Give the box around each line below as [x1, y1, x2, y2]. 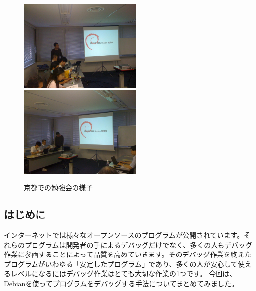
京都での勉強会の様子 [24, 182, 93, 193]
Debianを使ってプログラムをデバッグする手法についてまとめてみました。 [4, 278, 239, 289]
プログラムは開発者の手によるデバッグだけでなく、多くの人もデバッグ [24, 239, 253, 250]
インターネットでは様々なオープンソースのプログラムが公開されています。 [4, 230, 244, 240]
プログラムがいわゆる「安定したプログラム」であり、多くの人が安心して [4, 258, 238, 269]
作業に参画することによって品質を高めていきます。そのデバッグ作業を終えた [4, 249, 252, 259]
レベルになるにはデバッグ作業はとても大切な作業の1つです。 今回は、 [10, 268, 237, 279]
